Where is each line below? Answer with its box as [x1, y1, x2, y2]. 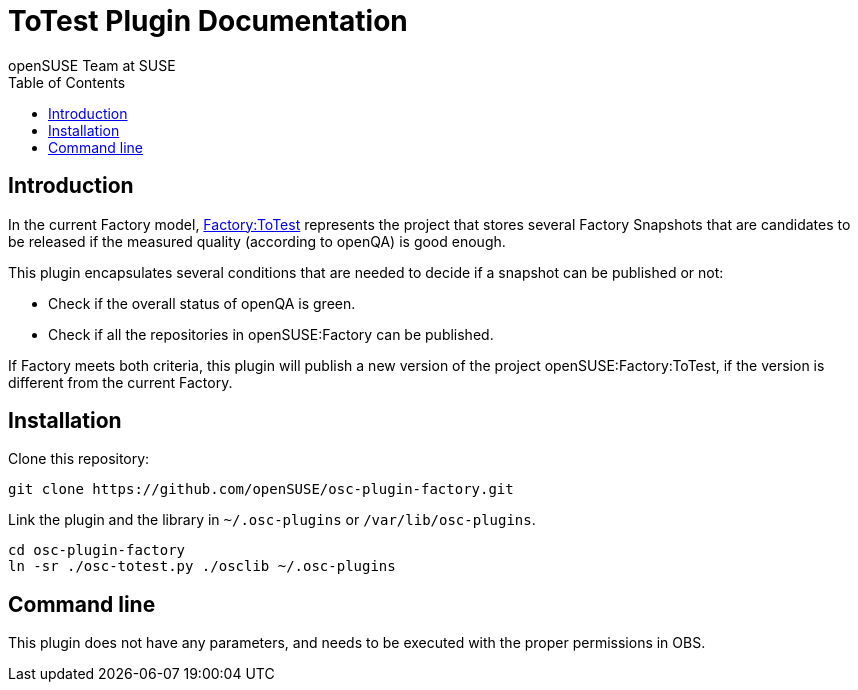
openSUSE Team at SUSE [8, 56, 176, 74]
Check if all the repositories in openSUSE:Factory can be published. [48, 325, 494, 343]
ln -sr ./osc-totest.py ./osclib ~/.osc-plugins [8, 558, 396, 575]
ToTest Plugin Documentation [8, 4, 408, 38]
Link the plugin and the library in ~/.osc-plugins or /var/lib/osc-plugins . [8, 511, 536, 529]
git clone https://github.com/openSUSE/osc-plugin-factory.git [8, 481, 514, 498]
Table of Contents [8, 73, 126, 91]
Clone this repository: [8, 450, 150, 468]
